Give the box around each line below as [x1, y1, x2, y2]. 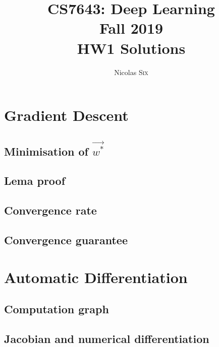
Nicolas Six [114, 66, 148, 77]
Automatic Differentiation [4, 266, 188, 287]
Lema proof [4, 173, 66, 188]
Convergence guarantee [4, 232, 128, 247]
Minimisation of [4, 143, 88, 159]
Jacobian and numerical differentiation [4, 330, 209, 346]
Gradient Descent [4, 105, 129, 125]
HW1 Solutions [77, 37, 186, 58]
